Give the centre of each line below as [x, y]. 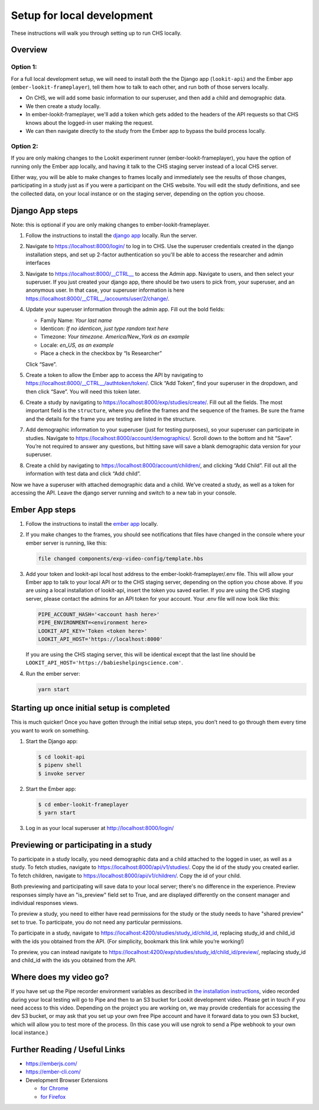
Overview [29, 50]
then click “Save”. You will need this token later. [83, 391]
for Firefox [53, 1096]
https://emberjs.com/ [51, 1064]
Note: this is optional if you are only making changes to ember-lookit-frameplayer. [110, 224]
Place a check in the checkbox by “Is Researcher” [101, 353]
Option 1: [24, 67]
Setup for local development [82, 15]
